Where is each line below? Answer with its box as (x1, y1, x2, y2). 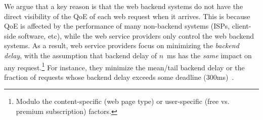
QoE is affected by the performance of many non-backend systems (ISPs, (4, 21, 230, 31)
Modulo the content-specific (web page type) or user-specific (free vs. (16, 96, 230, 106)
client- (232, 21, 251, 31)
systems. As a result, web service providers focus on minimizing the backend (4, 40, 239, 51)
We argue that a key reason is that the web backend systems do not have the (4, 1, 243, 11)
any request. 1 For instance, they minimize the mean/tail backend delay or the (4, 60, 245, 72)
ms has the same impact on (167, 50, 252, 60)
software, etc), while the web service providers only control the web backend (18, 30, 254, 41)
